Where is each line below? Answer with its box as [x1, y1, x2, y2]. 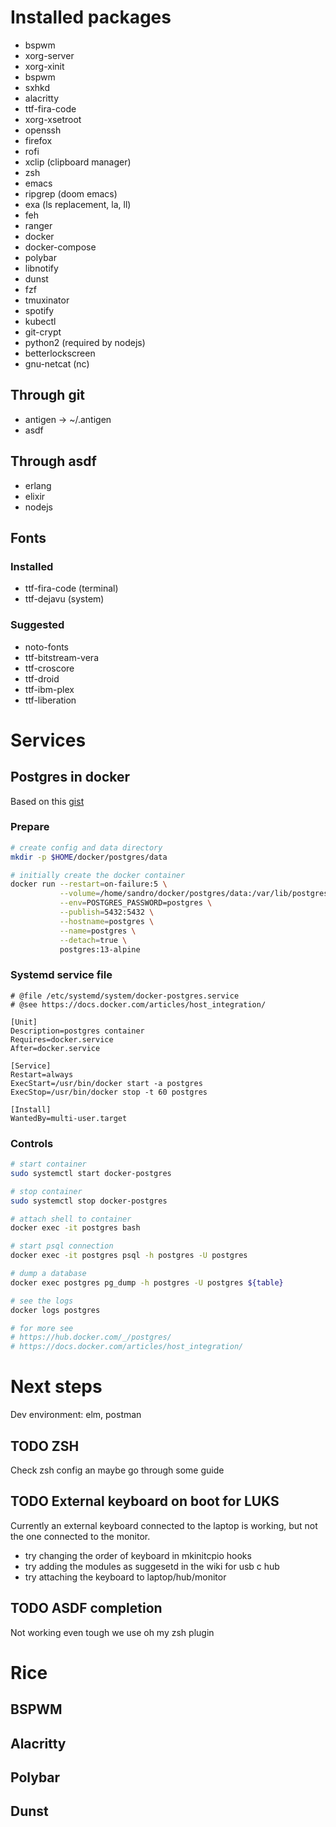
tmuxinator [24, 294, 70, 306]
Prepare [10, 820, 50, 834]
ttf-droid [24, 672, 60, 685]
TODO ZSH [10, 1437, 80, 1455]
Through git [10, 387, 86, 404]
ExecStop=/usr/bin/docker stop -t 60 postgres [10, 1087, 208, 1097]
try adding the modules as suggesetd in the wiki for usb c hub [24, 1560, 280, 1572]
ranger [24, 219, 53, 231]
